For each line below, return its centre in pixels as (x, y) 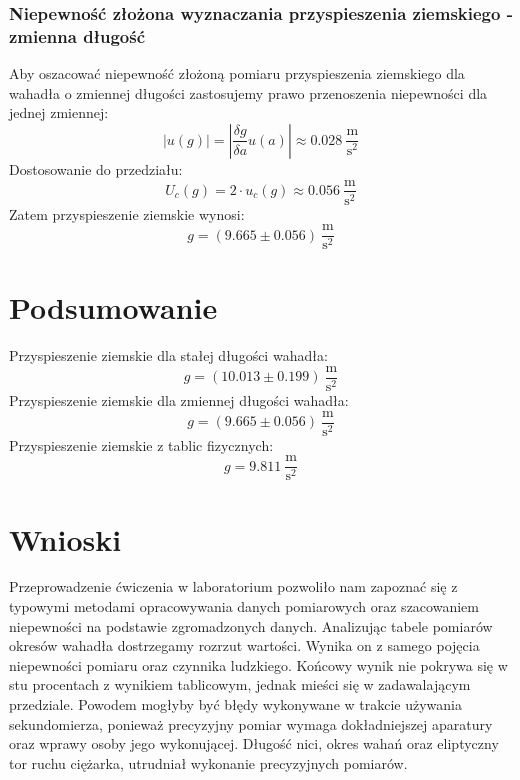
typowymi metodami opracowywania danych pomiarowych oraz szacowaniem (244, 606)
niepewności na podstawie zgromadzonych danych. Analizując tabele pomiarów (251, 625)
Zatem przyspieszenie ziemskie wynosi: (127, 213)
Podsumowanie (113, 307)
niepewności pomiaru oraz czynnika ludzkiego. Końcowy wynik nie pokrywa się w (258, 664)
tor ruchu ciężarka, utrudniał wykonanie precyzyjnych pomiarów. (208, 762)
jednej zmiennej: (59, 112)
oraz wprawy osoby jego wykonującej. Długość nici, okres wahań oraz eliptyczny (254, 743)
